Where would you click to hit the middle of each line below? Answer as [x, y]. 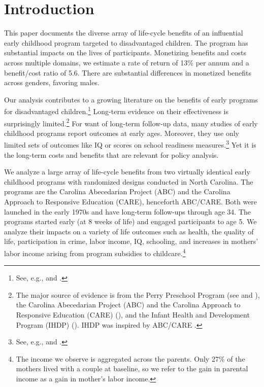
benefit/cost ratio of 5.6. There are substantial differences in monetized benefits [128, 72]
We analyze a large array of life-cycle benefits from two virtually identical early [127, 172]
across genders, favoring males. [52, 82]
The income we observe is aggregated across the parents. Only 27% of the [130, 358]
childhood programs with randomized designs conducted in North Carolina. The [129, 181]
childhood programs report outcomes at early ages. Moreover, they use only [122, 133]
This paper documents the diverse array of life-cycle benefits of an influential [124, 33]
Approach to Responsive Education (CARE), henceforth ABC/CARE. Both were [131, 201]
